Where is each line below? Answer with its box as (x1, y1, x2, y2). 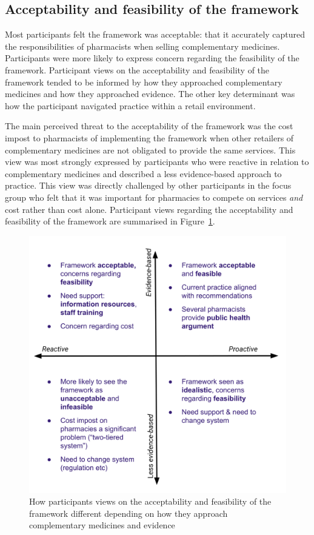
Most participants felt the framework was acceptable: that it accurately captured (5, 28, 306, 41)
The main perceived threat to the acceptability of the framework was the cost (5, 119, 293, 132)
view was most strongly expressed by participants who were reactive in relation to (5, 155, 309, 168)
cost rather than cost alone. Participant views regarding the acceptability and (5, 203, 293, 215)
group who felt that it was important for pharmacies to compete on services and (5, 190, 303, 203)
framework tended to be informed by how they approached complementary (5, 75, 282, 88)
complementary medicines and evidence (29, 519, 175, 531)
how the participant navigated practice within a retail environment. (5, 99, 256, 112)
